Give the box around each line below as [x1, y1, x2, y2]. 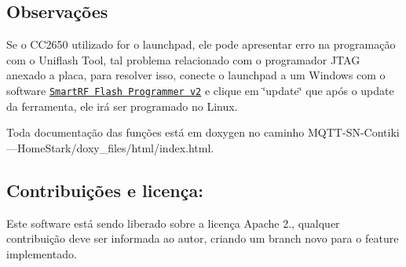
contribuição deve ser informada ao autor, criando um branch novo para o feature [6, 230, 399, 247]
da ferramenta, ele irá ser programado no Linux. [6, 97, 238, 114]
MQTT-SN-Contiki [308, 124, 400, 141]
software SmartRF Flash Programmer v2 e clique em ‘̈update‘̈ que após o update [6, 82, 394, 98]
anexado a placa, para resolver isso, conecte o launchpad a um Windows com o [6, 67, 386, 83]
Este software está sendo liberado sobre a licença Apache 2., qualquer [6, 214, 340, 231]
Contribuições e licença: [6, 177, 203, 202]
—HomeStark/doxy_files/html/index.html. [6, 139, 214, 155]
